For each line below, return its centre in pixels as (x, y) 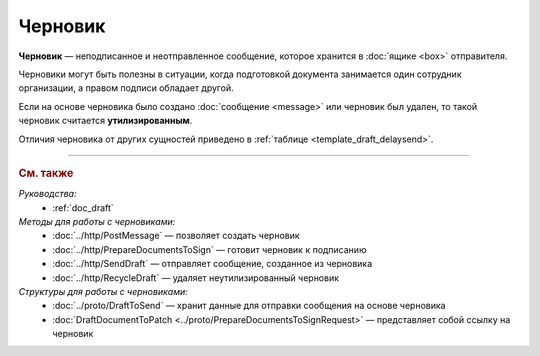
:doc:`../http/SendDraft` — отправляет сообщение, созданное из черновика (212, 264)
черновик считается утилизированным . (105, 121)
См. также (46, 173)
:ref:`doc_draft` (83, 207)
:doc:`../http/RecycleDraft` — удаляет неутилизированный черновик (196, 277)
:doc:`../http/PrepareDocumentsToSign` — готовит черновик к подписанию (209, 249)
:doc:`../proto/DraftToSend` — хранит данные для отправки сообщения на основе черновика (249, 306)
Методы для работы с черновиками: (97, 221)
